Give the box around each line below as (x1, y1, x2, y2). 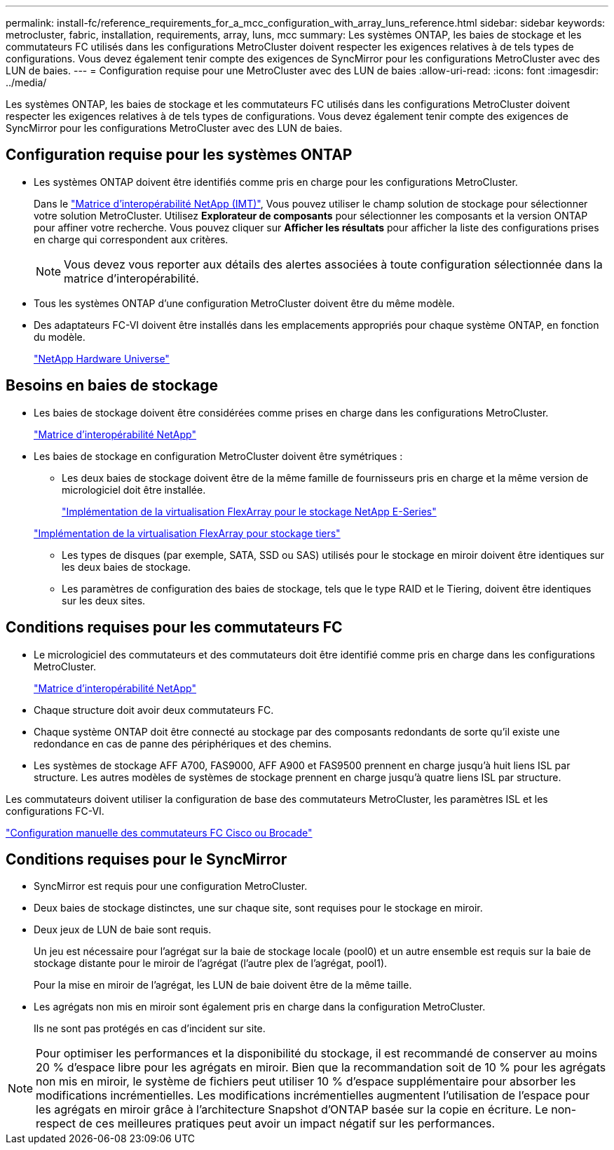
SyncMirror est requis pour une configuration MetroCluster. (34, 880, 308, 893)
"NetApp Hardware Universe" (34, 352, 170, 365)
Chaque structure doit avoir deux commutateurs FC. (34, 703, 274, 716)
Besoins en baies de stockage (6, 377, 219, 395)
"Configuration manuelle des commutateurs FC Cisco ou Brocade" (6, 826, 313, 839)
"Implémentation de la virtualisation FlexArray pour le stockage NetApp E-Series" (62, 505, 437, 517)
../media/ (6, 76, 47, 88)
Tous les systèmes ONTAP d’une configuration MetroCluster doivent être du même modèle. (34, 297, 455, 309)
